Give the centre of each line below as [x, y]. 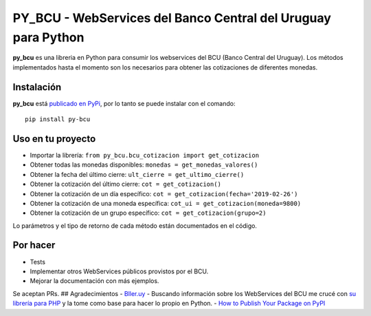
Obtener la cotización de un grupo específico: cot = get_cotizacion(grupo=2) [148, 213]
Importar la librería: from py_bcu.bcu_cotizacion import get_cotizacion [145, 155]
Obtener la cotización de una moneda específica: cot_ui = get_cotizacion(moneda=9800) [166, 203]
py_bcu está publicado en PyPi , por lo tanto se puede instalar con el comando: [124, 103]
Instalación [37, 87]
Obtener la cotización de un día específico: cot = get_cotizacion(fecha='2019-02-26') [164, 193]
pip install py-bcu [58, 119]
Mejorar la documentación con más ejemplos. [94, 281]
